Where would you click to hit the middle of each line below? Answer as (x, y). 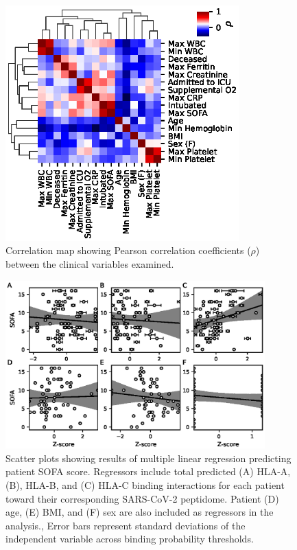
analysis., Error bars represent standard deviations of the (126, 525)
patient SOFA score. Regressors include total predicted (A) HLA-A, (148, 471)
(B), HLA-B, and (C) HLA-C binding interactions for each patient (145, 484)
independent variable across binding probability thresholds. (130, 539)
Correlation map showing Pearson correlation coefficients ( (128, 250)
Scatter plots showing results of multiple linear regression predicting (148, 458)
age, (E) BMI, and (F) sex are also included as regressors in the (140, 512)
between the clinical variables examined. (90, 263)
